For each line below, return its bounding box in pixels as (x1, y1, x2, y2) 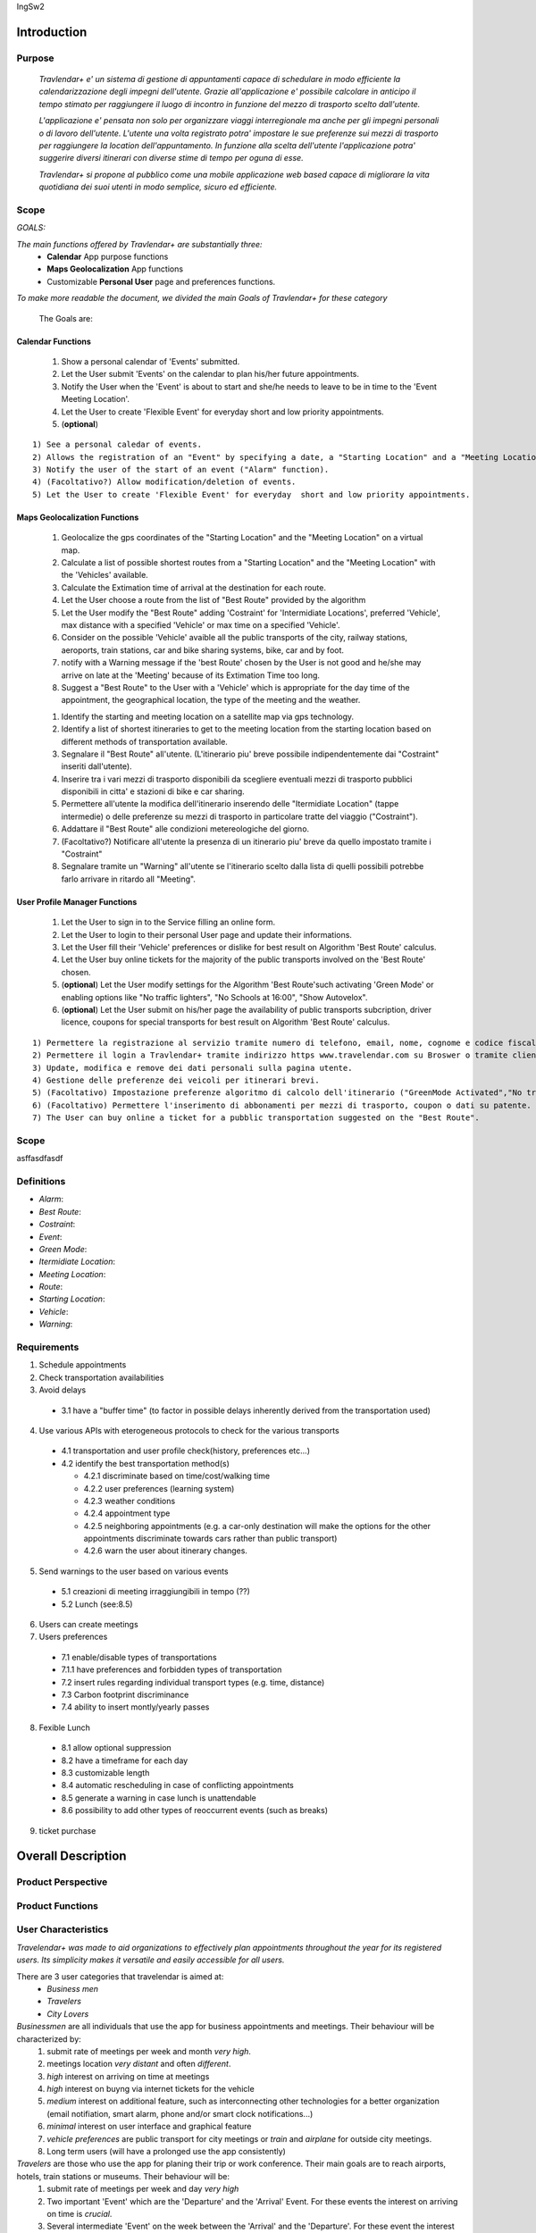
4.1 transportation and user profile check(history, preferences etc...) (61, 1445, 310, 1456)
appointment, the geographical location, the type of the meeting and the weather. (61, 695, 361, 706)
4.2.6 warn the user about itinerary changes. (83, 1545, 247, 1556)
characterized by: (16, 2033, 82, 2045)
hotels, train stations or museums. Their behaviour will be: (16, 2170, 230, 2181)
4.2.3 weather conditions (83, 1495, 176, 1506)
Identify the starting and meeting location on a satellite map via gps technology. (61, 711, 355, 722)
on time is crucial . (46, 2208, 113, 2219)
